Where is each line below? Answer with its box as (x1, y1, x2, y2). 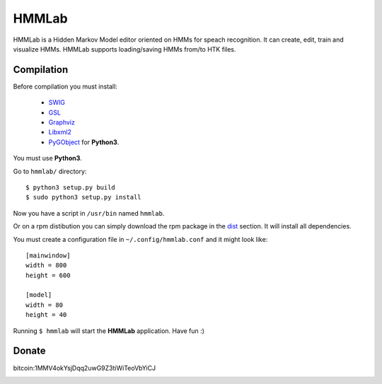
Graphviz (48, 118, 76, 127)
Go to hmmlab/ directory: (13, 167, 87, 175)
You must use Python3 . (13, 154, 83, 163)
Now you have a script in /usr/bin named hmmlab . (13, 209, 165, 217)
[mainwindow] (25, 251, 71, 260)
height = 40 (25, 311, 67, 319)
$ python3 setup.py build (25, 183, 116, 191)
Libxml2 (48, 128, 72, 136)
